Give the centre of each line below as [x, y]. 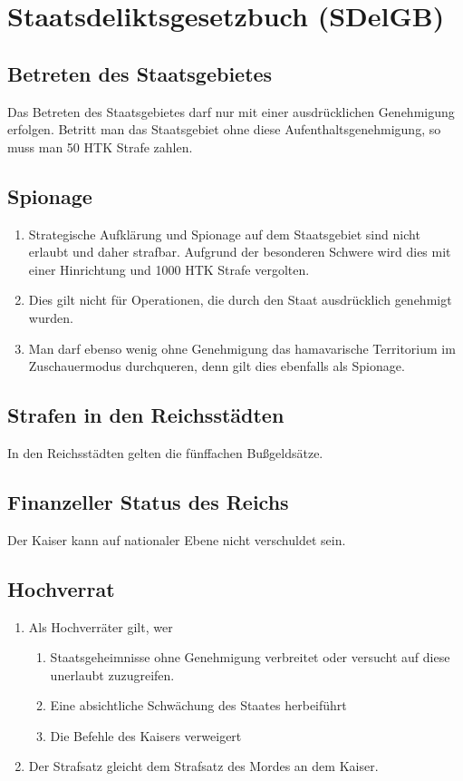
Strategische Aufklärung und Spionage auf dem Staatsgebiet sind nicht [224, 234]
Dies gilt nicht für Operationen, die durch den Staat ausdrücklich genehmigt [240, 300]
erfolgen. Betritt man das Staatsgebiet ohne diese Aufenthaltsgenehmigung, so [224, 129]
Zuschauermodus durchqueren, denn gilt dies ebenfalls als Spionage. [217, 366]
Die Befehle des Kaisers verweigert [146, 735]
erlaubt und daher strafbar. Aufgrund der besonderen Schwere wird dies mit [240, 252]
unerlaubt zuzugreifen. [112, 674]
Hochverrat [61, 588]
